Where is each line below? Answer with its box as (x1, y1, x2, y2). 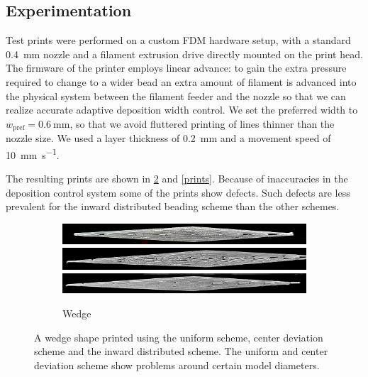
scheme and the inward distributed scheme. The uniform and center (34, 344, 328, 359)
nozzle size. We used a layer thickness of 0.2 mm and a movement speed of (6, 131, 331, 146)
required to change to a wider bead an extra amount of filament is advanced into (6, 74, 357, 89)
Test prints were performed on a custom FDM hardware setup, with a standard (6, 33, 351, 48)
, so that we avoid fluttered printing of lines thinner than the (69, 116, 335, 131)
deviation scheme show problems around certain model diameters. (34, 357, 320, 372)
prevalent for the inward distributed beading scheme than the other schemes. (6, 199, 340, 214)
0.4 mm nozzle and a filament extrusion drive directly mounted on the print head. (6, 46, 363, 61)
